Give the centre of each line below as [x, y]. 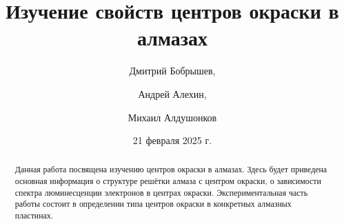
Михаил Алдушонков [172, 117]
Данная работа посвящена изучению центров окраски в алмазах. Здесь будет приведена [171, 169]
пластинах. [34, 215]
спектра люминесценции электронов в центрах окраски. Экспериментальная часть [161, 192]
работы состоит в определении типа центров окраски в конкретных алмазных [153, 204]
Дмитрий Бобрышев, [172, 71]
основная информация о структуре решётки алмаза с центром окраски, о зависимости [168, 181]
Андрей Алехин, [172, 93]
